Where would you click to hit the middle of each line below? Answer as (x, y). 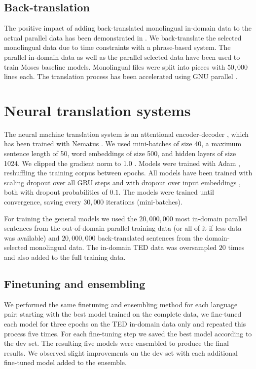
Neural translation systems (97, 110)
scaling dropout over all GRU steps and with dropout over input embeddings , (122, 182)
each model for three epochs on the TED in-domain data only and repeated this (125, 324)
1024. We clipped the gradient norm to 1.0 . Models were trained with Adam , (122, 163)
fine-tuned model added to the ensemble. (65, 362)
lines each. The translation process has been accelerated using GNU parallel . (121, 76)
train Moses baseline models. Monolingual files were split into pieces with (115, 66)
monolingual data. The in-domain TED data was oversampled (123, 247)
